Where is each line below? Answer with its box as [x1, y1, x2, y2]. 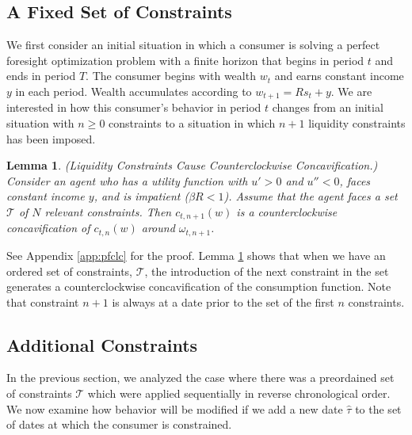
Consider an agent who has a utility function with [6, 172, 248, 189]
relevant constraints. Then [44, 204, 172, 219]
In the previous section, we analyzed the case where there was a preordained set [6, 369, 395, 386]
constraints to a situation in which [109, 115, 276, 132]
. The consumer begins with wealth [86, 67, 256, 84]
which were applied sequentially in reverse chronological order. [87, 385, 391, 402]
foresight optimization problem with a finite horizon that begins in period [6, 52, 364, 68]
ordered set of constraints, [6, 262, 133, 279]
